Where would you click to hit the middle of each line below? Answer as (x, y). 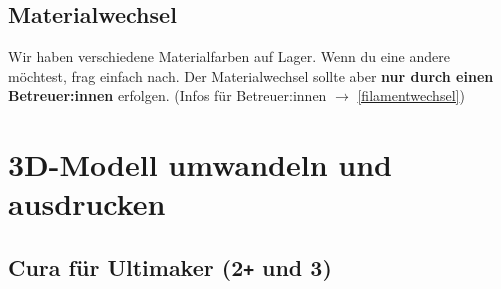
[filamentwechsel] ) (411, 95)
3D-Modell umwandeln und (200, 164)
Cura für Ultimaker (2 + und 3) (170, 266)
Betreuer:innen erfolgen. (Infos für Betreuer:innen (167, 95)
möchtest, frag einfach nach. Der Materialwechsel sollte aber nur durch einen (251, 75)
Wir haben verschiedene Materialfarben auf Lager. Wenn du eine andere (229, 56)
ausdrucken (87, 203)
